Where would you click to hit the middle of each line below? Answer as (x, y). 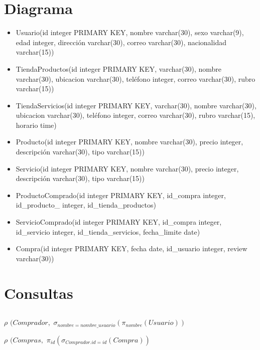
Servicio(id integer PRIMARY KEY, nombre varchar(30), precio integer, (127, 168)
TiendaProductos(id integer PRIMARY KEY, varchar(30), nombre (119, 68)
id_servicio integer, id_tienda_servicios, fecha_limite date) (108, 231)
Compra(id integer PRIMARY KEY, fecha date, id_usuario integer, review (132, 248)
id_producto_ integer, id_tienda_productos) (86, 205)
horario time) (36, 125)
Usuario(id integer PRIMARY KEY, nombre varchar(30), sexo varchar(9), (130, 32)
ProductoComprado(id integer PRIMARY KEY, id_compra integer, (121, 195)
